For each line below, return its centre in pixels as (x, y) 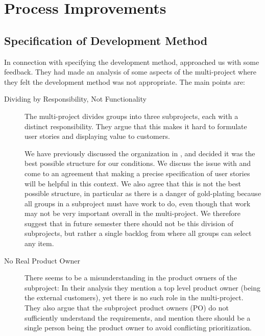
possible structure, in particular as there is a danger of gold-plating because (143, 193)
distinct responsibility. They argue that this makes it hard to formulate (136, 126)
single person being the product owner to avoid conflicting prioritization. (138, 328)
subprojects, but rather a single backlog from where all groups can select (138, 233)
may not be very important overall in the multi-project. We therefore (132, 213)
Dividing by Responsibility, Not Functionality (75, 99)
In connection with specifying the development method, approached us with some (132, 62)
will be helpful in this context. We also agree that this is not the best (133, 183)
